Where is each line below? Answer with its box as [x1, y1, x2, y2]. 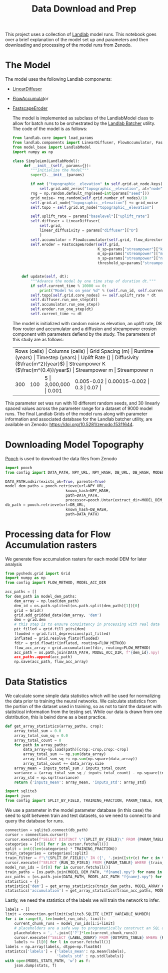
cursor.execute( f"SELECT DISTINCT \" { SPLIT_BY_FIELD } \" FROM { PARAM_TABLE [5, 837, 164, 842]
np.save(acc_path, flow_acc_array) [14, 659, 88, 664]
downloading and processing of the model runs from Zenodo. [5, 42, 132, 48]
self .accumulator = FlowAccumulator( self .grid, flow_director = [30, 237, 165, 242]
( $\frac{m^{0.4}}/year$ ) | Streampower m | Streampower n [14, 366, 153, 373]
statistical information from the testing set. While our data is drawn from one [5, 709, 162, 715]
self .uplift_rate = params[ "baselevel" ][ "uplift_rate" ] [30, 214, 149, 219]
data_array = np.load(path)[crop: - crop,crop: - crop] [23, 747, 128, 752]
